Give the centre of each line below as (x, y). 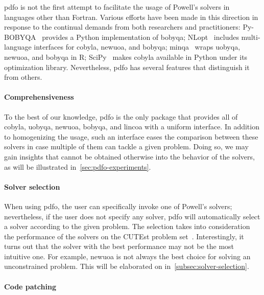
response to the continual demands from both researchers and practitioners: (122, 27)
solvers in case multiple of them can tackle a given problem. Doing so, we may (126, 146)
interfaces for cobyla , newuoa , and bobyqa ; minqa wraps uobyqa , (137, 47)
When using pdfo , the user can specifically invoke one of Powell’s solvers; (118, 206)
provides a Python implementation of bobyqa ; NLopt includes (140, 37)
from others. (23, 77)
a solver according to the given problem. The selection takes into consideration (127, 226)
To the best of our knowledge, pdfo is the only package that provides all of (121, 116)
